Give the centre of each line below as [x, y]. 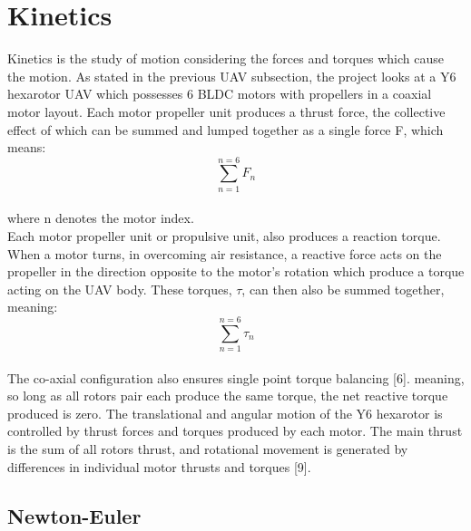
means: [27, 147]
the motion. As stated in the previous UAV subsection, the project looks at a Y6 [232, 76]
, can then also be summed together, [343, 289]
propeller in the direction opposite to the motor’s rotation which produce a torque [236, 271]
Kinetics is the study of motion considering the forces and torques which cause [226, 58]
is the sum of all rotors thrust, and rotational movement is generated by [208, 449]
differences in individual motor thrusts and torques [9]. [159, 466]
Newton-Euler [74, 515]
